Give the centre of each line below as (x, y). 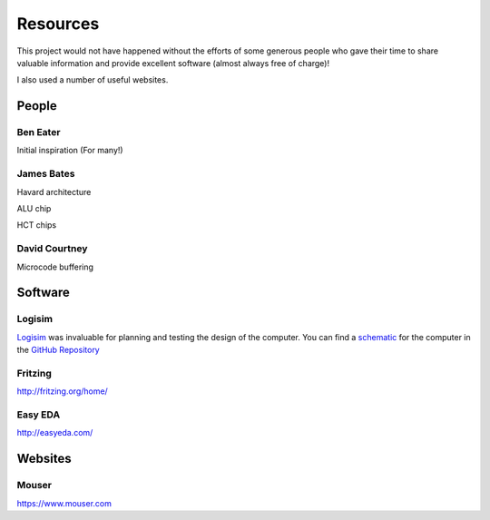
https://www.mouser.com (64, 503)
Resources (58, 24)
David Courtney (52, 249)
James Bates (46, 174)
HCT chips (37, 225)
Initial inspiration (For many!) (70, 151)
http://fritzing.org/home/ (62, 391)
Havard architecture (54, 191)
